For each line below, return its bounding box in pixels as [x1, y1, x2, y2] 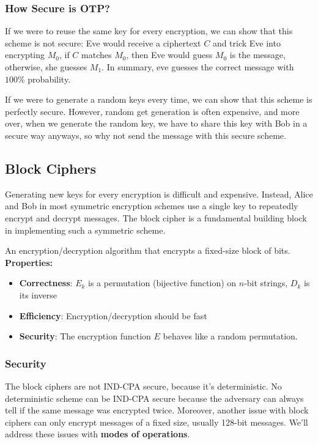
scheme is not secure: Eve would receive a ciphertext [5, 36, 201, 49]
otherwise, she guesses [5, 61, 87, 73]
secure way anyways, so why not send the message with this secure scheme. [5, 128, 286, 141]
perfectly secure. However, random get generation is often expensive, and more [5, 105, 300, 117]
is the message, [229, 48, 286, 61]
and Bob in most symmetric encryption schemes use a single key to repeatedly [5, 199, 298, 212]
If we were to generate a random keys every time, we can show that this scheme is [5, 93, 312, 106]
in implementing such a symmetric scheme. [5, 223, 166, 236]
